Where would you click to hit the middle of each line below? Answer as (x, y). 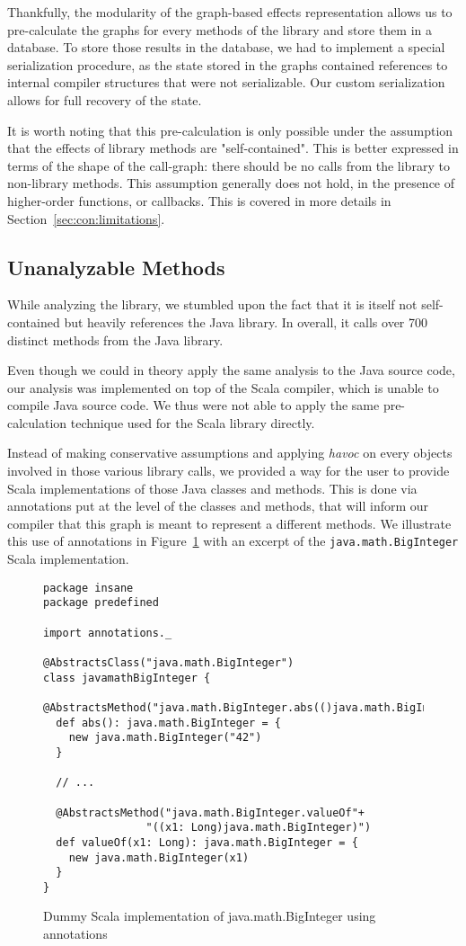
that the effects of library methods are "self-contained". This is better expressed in (233, 148)
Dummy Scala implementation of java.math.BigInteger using (210, 916)
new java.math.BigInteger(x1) (159, 857)
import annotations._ (108, 633)
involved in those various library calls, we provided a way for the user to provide (229, 471)
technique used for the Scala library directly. (193, 422)
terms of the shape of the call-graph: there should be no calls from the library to (229, 165)
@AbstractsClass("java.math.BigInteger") (169, 662)
